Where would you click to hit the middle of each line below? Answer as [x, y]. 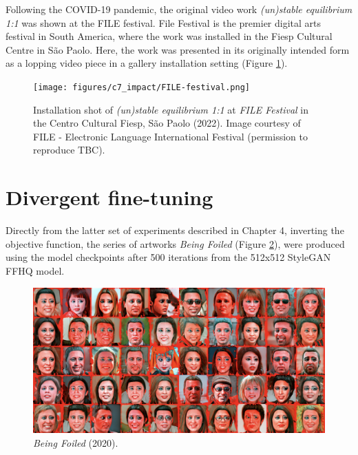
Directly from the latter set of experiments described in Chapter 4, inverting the [175, 230]
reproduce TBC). [69, 150]
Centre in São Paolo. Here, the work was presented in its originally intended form [178, 49]
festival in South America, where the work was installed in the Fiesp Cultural [169, 36]
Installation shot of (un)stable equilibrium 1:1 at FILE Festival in [171, 109]
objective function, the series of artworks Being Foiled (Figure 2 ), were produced [175, 243]
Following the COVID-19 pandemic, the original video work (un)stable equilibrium [179, 9]
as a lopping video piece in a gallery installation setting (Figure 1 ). [147, 63]
